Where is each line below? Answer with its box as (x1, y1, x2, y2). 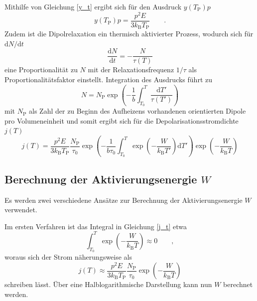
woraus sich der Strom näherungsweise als (4, 252, 132, 262)
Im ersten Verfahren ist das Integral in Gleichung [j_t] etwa (4, 221, 187, 231)
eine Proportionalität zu (4, 64, 78, 75)
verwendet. (4, 204, 37, 215)
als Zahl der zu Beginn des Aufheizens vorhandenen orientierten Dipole (29, 106, 246, 116)
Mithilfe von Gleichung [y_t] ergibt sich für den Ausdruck (4, 1, 182, 11)
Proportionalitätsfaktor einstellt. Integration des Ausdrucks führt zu (4, 74, 212, 85)
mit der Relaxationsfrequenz (88, 64, 174, 75)
